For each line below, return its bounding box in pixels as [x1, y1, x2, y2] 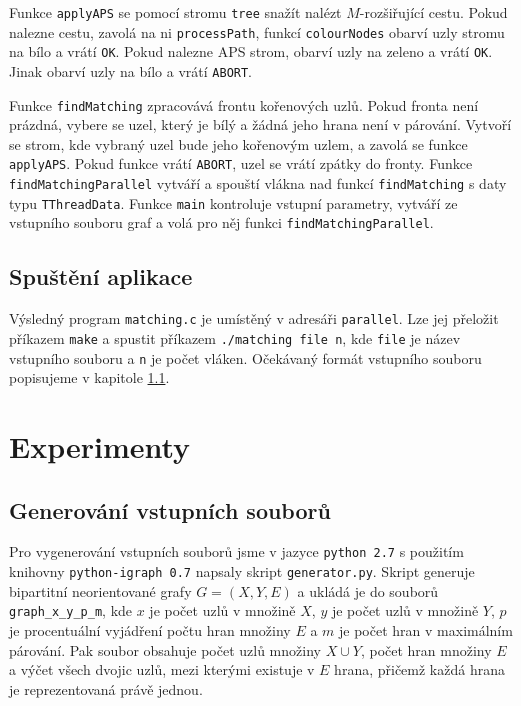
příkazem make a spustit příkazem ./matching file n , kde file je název [9, 327, 461, 348]
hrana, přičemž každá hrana [334, 659, 505, 680]
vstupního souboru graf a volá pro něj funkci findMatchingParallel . [9, 212, 434, 233]
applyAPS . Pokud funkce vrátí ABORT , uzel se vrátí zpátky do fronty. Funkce [9, 153, 473, 174]
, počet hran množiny [360, 639, 492, 660]
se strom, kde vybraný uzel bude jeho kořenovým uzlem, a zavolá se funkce [9, 133, 468, 154]
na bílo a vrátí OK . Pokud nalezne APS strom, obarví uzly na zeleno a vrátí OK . [9, 41, 493, 62]
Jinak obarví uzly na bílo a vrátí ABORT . [9, 60, 253, 81]
